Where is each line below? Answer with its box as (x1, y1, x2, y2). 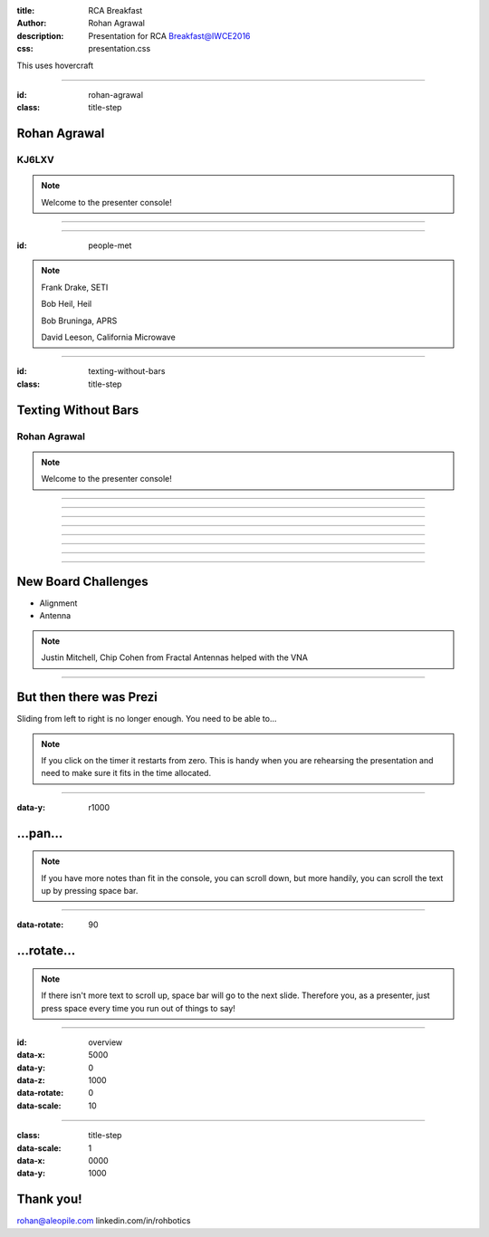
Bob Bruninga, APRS (41, 315, 118, 326)
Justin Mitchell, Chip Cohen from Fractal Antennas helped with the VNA (41, 652, 308, 663)
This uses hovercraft (16, 60, 94, 71)
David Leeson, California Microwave (41, 331, 176, 343)
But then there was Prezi (16, 689, 158, 705)
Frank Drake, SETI (41, 282, 109, 292)
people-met (88, 240, 132, 251)
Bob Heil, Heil (41, 299, 92, 310)
